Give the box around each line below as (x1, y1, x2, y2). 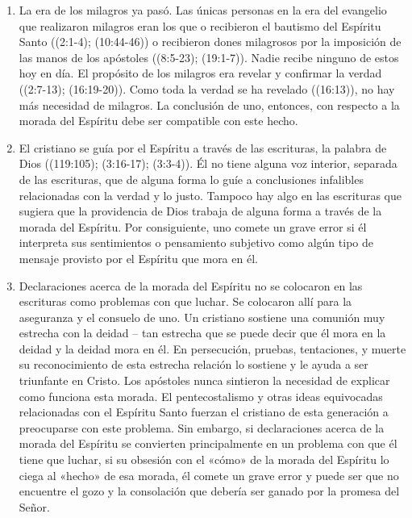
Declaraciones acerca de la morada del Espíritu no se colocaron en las (19, 277, 363, 294)
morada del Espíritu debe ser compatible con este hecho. (19, 112, 298, 129)
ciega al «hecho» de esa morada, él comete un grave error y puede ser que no (19, 466, 399, 483)
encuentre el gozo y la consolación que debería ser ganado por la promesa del (19, 482, 400, 499)
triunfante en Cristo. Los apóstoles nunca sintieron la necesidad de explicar (19, 372, 390, 389)
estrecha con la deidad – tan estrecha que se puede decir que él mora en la (19, 324, 386, 341)
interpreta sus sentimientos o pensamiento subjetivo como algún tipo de (19, 234, 373, 251)
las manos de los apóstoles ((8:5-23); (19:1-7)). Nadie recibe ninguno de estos (19, 48, 399, 65)
